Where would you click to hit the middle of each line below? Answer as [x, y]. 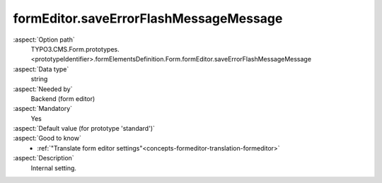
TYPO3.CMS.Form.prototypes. [75, 49]
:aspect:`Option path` [44, 40]
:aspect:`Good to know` [47, 138]
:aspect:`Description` [44, 158]
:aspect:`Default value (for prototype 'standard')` [84, 129]
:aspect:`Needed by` [43, 89]
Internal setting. [54, 168]
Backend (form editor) [63, 98]
